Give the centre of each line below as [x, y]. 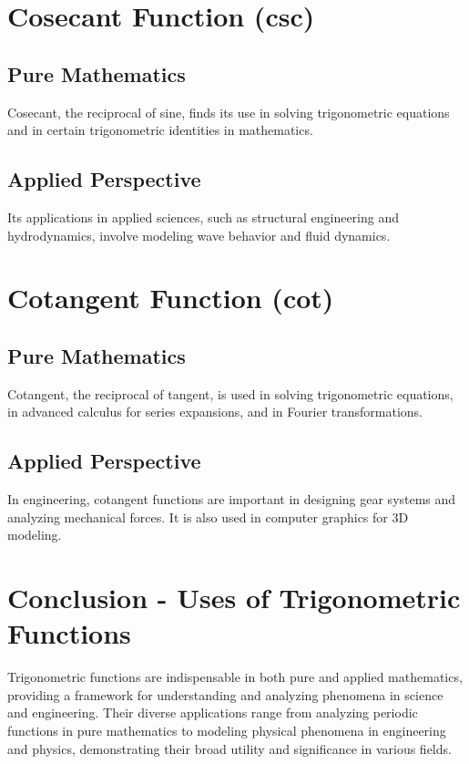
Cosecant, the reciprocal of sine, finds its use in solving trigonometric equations [229, 112]
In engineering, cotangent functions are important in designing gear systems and [232, 499]
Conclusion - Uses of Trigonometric [234, 598]
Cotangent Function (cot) [171, 298]
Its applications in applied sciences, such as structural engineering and [203, 217]
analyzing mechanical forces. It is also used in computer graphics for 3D [208, 516]
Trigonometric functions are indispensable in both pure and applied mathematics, [235, 677]
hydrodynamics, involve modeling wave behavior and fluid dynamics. [199, 235]
